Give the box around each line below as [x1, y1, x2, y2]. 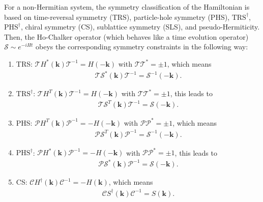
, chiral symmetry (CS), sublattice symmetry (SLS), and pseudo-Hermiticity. [20, 21, 260, 32]
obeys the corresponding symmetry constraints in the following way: [36, 41, 248, 52]
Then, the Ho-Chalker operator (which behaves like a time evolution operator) [4, 31, 249, 42]
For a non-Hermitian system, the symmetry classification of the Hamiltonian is [4, 2, 250, 12]
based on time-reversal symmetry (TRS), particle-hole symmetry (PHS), [4, 11, 230, 22]
